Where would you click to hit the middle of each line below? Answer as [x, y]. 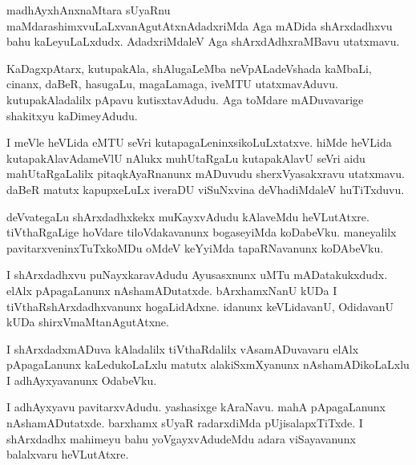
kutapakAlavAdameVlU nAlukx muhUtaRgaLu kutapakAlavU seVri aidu [186, 158]
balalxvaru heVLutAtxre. [68, 454]
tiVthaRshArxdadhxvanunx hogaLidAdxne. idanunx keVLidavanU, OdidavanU [200, 306]
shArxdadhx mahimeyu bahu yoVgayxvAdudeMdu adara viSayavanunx [181, 438]
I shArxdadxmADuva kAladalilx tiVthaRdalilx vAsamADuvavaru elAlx [183, 348]
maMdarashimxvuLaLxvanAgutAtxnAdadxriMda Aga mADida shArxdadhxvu [200, 25]
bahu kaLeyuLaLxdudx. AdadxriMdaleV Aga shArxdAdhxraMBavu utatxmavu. [203, 41]
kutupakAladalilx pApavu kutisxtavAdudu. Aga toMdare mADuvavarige [185, 99]
